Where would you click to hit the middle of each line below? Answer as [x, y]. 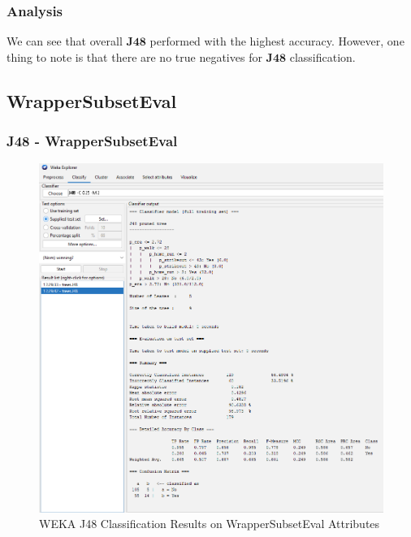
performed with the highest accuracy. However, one [277, 41]
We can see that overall [65, 41]
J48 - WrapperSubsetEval [92, 141]
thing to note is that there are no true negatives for [134, 56]
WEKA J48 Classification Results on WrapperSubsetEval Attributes [210, 524]
